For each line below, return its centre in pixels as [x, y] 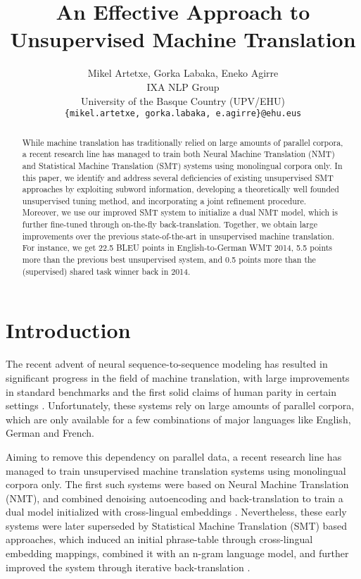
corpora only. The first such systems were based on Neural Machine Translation [177, 484]
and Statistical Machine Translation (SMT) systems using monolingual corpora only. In [182, 165]
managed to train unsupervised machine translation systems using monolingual [176, 470]
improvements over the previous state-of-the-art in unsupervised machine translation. [178, 236]
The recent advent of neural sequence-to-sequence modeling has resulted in [167, 364]
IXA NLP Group [183, 86]
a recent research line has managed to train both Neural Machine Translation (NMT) [178, 154]
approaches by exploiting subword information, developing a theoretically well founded [180, 189]
